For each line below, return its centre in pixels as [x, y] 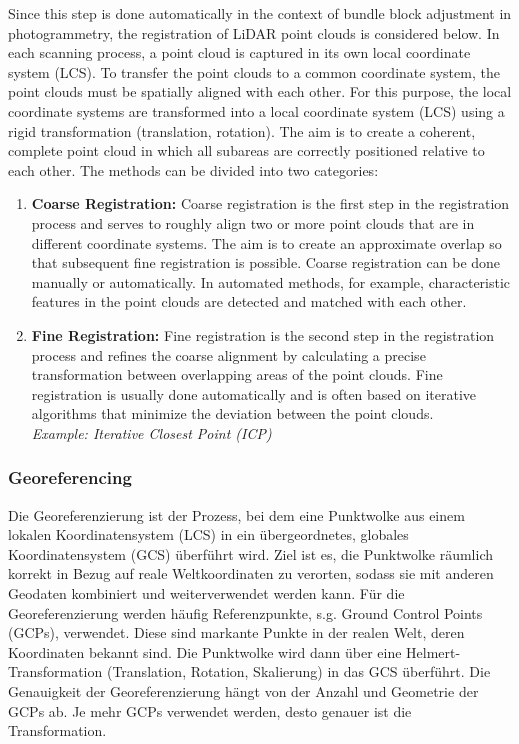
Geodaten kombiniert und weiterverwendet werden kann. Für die [206, 593]
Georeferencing [70, 477]
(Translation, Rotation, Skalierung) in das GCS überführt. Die [298, 671]
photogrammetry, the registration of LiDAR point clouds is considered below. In [254, 32]
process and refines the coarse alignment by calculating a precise [228, 354]
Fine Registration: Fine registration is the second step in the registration [263, 334]
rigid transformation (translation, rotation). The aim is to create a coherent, [242, 130]
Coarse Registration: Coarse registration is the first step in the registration [270, 203]
